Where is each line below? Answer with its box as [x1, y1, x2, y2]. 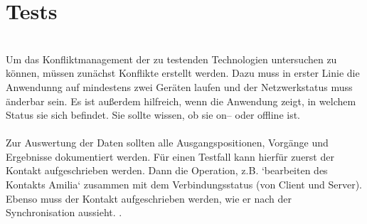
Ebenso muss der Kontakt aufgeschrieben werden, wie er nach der [6, 191, 292, 206]
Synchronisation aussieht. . [6, 205, 122, 220]
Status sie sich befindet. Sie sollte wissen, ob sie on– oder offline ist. [6, 107, 301, 122]
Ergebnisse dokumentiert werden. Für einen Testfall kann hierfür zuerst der [6, 149, 334, 164]
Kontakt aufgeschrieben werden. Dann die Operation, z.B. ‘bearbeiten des [6, 163, 328, 178]
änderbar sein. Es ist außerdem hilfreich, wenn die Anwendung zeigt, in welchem [6, 93, 356, 108]
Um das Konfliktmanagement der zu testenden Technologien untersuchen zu [6, 51, 337, 66]
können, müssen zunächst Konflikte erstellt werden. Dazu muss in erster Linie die [6, 65, 360, 80]
